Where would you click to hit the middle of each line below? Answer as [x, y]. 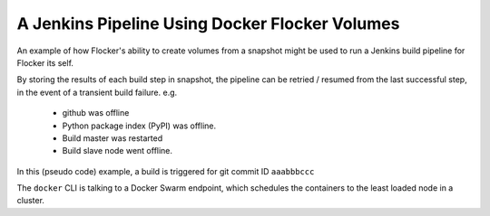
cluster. [31, 201]
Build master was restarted [113, 138]
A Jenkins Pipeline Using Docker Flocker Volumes [208, 23]
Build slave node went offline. [117, 151]
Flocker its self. [45, 62]
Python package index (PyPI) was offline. [139, 126]
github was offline [96, 113]
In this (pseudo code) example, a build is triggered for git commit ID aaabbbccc [166, 171]
